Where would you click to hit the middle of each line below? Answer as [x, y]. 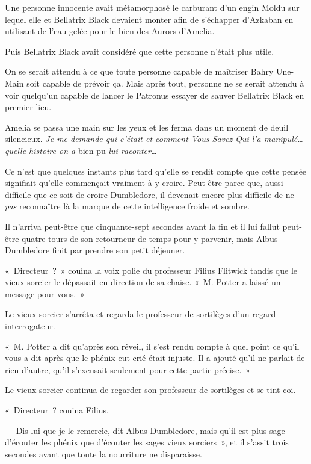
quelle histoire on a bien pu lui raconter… [81, 150]
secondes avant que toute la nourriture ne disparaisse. [103, 453]
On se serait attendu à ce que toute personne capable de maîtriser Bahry [139, 71]
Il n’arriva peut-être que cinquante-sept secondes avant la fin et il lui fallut [142, 226]
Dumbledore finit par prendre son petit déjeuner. [95, 250]
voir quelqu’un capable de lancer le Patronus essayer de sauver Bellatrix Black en [155, 95]
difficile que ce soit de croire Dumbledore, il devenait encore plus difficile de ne [149, 194]
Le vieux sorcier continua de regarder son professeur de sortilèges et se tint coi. [150, 390]
